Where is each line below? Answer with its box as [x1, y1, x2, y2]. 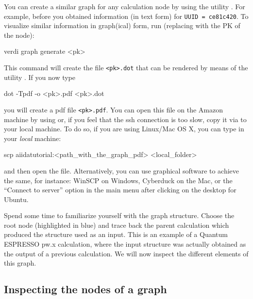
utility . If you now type [4, 72, 76, 82]
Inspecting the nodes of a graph [4, 282, 167, 297]
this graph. [4, 258, 36, 268]
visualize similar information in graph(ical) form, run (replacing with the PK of [4, 20, 240, 31]
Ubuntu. [4, 194, 29, 204]
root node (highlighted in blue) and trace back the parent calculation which [4, 220, 229, 230]
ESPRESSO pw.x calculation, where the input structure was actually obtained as [4, 239, 246, 249]
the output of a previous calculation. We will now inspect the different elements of [4, 248, 249, 258]
